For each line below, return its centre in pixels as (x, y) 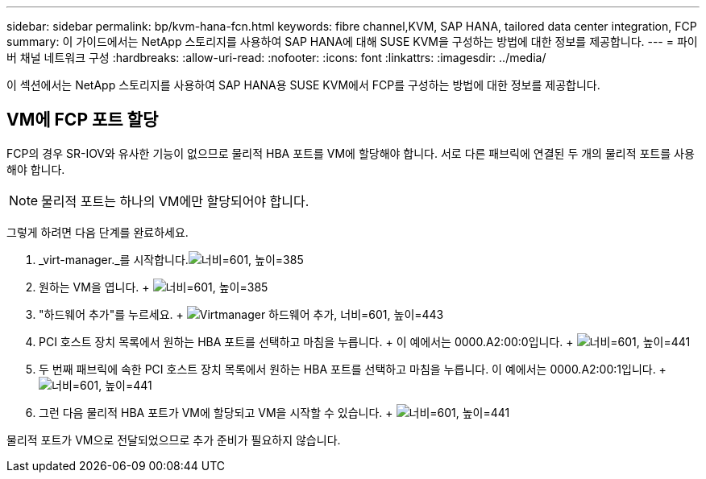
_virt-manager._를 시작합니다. (114, 259)
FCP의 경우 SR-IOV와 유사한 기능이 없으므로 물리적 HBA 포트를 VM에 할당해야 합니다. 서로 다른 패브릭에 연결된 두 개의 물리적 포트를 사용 (351, 153)
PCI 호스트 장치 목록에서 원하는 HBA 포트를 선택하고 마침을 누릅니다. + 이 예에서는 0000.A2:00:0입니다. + (306, 341)
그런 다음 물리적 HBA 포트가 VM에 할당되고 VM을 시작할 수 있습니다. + (216, 412)
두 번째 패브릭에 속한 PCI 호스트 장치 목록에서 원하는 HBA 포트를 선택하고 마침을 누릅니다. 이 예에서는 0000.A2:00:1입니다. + (353, 369)
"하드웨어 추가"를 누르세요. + (111, 314)
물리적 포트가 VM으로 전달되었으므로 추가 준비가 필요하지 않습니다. (174, 440)
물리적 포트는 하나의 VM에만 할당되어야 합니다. (175, 201)
